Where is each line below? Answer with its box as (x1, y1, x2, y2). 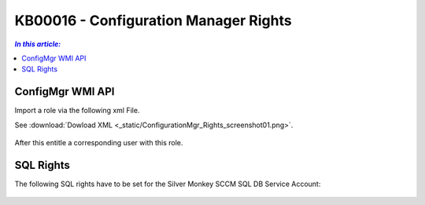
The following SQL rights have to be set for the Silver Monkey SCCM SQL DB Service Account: (14, 179, 321, 189)
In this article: (14, 39, 61, 49)
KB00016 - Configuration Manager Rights (14, 12, 292, 29)
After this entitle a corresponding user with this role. (14, 138, 183, 148)
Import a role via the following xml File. (14, 106, 140, 115)
